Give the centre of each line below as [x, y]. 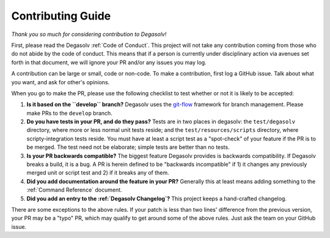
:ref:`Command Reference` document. [74, 190]
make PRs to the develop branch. [69, 113]
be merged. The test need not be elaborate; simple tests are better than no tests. [128, 147]
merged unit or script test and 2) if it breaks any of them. [98, 173]
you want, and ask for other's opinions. [61, 82]
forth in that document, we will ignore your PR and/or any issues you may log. [109, 62]
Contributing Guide [61, 16]
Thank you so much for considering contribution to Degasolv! [89, 34]
